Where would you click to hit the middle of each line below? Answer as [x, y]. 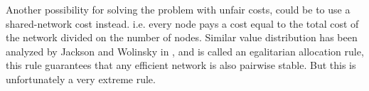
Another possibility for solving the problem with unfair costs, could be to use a [178, 9]
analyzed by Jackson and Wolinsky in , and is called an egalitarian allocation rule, [185, 51]
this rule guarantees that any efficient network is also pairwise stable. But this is [181, 65]
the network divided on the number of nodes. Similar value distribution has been [182, 37]
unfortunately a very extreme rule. [81, 79]
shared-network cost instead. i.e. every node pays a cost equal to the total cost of [182, 23]
